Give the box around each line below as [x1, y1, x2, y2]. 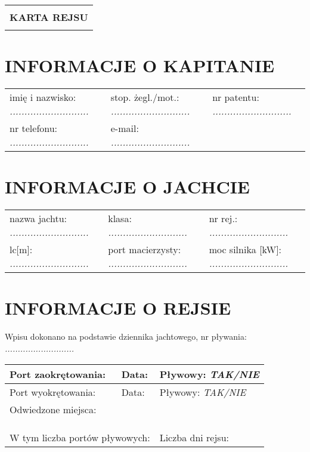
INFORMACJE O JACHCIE [5, 174, 250, 199]
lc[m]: [10, 242, 33, 257]
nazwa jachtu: [10, 211, 67, 226]
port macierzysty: [108, 242, 181, 257]
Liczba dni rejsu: [159, 430, 230, 444]
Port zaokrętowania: [10, 367, 106, 381]
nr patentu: [212, 90, 259, 104]
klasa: [108, 211, 132, 226]
